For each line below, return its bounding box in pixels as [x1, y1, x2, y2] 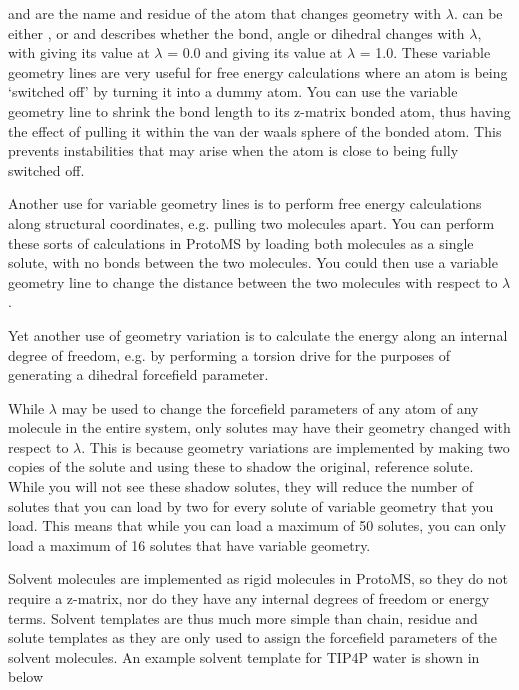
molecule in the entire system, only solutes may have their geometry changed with [8, 417, 511, 438]
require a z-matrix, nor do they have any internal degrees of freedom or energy [8, 588, 490, 609]
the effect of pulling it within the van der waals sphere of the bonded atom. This [8, 120, 502, 141]
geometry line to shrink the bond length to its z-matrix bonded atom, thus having [8, 100, 511, 121]
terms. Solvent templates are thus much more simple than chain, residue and [8, 607, 478, 628]
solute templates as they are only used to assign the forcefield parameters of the [8, 627, 498, 648]
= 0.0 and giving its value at [167, 42, 343, 63]
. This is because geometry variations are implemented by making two [81, 436, 510, 457]
